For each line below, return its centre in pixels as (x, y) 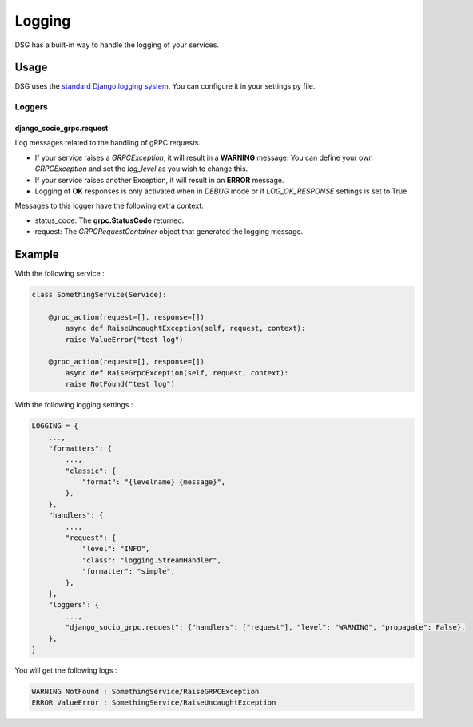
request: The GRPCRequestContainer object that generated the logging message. (169, 232)
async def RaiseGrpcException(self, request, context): (177, 373)
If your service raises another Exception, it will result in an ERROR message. (159, 180)
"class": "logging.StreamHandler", (151, 560)
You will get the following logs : (66, 670)
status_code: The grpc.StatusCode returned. (109, 220)
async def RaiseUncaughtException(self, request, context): (185, 328)
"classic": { (91, 471)
